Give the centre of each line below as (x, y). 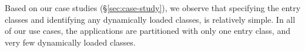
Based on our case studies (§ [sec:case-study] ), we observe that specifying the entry (153, 8)
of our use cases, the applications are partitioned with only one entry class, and (148, 31)
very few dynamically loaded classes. (70, 42)
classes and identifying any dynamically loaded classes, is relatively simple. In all (150, 19)
